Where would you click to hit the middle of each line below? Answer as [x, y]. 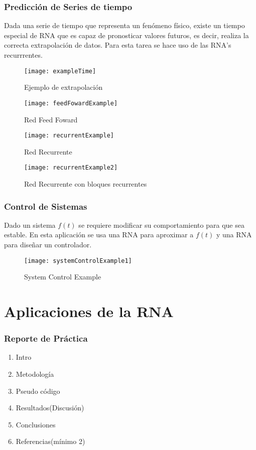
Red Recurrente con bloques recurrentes [86, 184]
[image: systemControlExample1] [78, 261]
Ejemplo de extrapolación [63, 87]
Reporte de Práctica [46, 338]
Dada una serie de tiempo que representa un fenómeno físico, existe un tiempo [124, 25]
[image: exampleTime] [60, 71]
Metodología [35, 374]
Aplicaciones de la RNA [89, 311]
